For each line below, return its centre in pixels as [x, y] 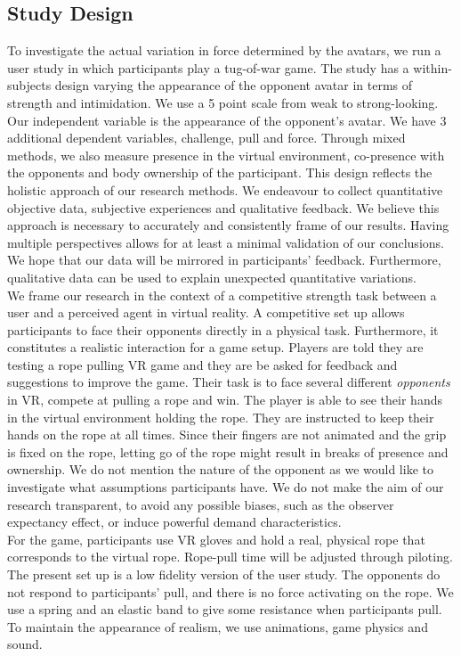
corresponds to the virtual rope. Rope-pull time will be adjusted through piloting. [230, 557]
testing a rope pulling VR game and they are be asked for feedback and [202, 364]
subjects [29, 85]
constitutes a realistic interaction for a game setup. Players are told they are [215, 347]
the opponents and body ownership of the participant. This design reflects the [220, 172]
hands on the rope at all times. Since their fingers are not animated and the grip [227, 435]
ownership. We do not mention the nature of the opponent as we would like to [220, 469]
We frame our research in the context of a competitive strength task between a [222, 295]
